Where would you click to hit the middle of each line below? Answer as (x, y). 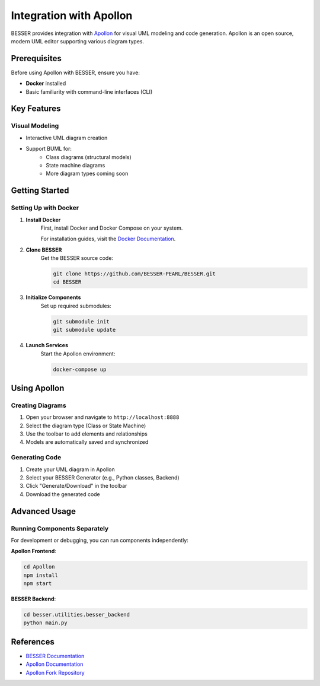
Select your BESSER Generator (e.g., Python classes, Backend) (103, 477)
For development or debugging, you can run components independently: (100, 540)
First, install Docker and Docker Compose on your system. (112, 228)
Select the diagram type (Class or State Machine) (86, 425)
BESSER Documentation (55, 656)
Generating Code (36, 458)
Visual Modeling (35, 126)
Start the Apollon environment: (78, 354)
